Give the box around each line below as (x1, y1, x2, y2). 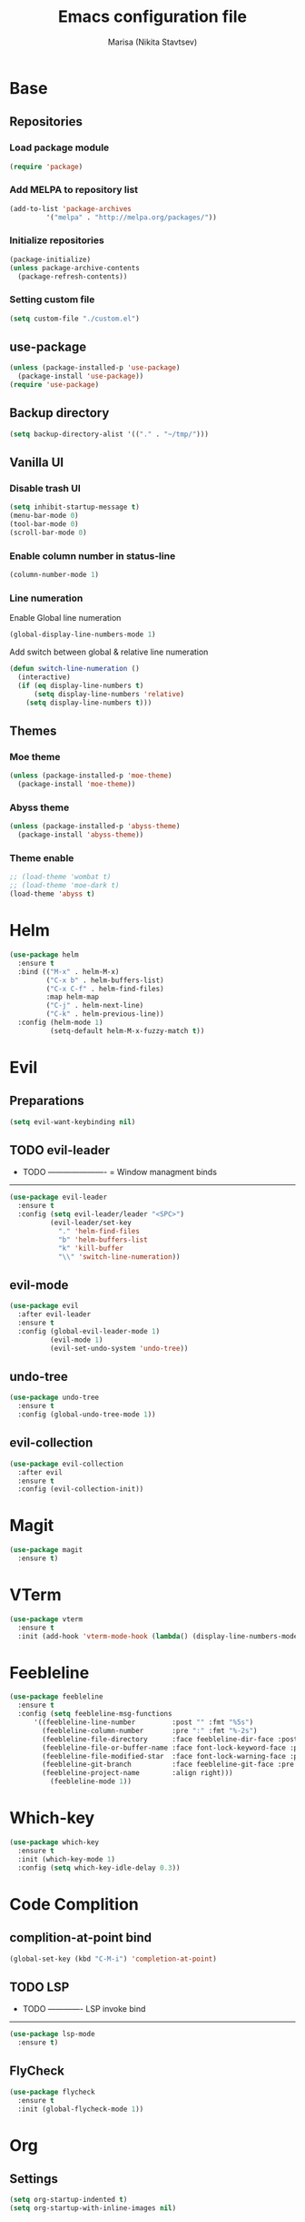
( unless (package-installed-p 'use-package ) (9, 363, 181, 372)
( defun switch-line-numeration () (9, 665, 141, 674)
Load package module (9, 141, 110, 154)
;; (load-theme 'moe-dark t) (9, 881, 120, 890)
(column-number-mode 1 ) (9, 571, 100, 580)
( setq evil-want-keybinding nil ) (9, 1117, 136, 1126)
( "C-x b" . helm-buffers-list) (45, 976, 165, 985)
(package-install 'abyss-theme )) (17, 830, 144, 839)
